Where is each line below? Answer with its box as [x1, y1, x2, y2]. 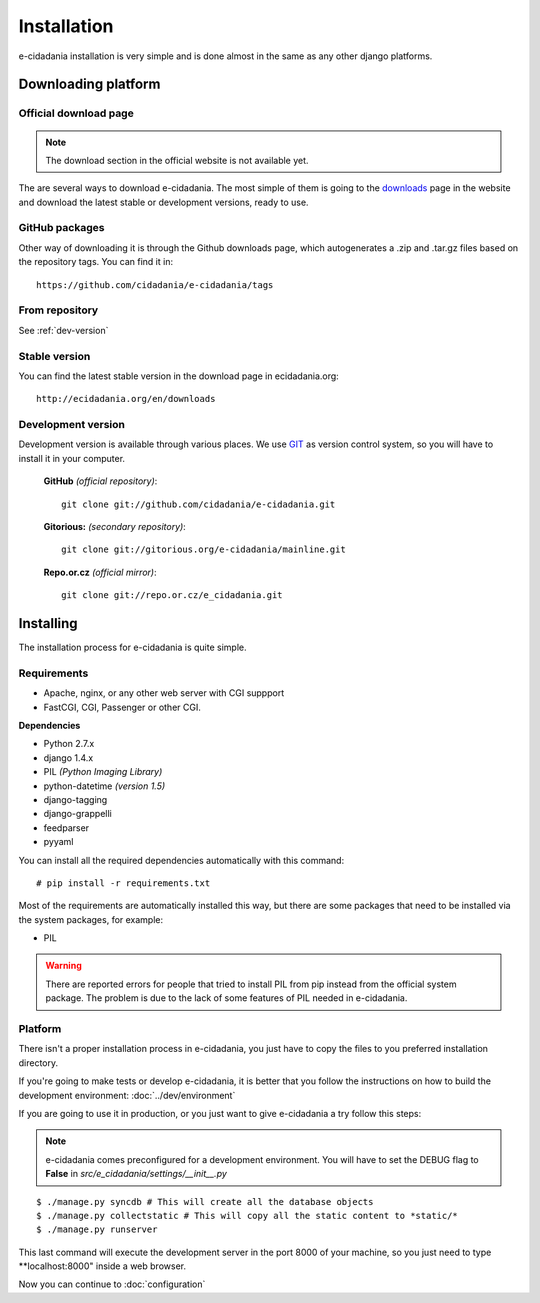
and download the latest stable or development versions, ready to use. [18, 196, 309, 208]
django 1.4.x [43, 751, 94, 764]
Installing [18, 615, 79, 632]
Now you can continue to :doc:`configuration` [18, 1278, 206, 1290]
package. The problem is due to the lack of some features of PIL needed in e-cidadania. [45, 992, 408, 1004]
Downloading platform [18, 76, 161, 93]
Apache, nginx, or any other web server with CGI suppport [43, 687, 285, 699]
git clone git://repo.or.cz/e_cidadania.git [61, 590, 284, 601]
